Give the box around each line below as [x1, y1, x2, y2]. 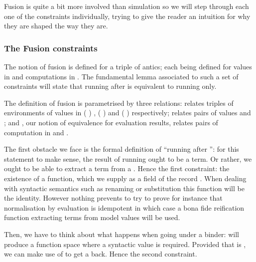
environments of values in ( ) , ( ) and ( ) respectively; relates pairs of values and [4, 107, 251, 118]
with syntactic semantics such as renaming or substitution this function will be [4, 183, 245, 193]
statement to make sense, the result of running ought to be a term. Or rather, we [4, 153, 252, 164]
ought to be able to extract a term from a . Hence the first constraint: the [4, 163, 230, 174]
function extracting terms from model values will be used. [4, 212, 180, 223]
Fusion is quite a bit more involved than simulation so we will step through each [4, 1, 249, 11]
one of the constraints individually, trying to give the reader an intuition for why [4, 10, 251, 21]
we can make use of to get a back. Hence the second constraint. [4, 249, 197, 259]
